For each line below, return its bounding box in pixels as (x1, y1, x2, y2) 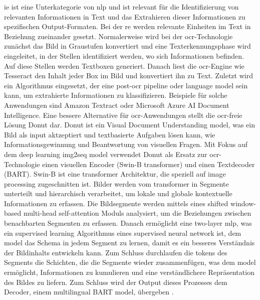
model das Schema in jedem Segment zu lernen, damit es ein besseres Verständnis (4, 237, 255, 248)
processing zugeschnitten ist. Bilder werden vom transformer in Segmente (4, 178, 229, 189)
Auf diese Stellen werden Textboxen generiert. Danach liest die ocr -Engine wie (4, 60, 244, 71)
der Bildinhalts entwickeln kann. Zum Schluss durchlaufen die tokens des (4, 247, 227, 257)
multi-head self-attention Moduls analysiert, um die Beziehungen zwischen (23, 208, 251, 218)
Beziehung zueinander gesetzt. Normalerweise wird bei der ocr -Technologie (4, 31, 233, 41)
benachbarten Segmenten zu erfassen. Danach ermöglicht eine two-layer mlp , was (4, 218, 252, 228)
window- (230, 198, 256, 208)
